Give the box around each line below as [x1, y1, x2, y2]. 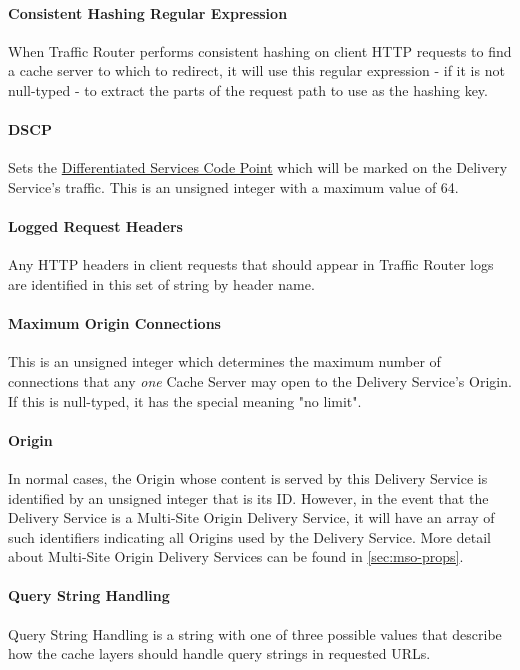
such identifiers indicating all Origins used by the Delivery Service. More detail [8, 526, 491, 547]
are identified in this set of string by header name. [8, 273, 315, 294]
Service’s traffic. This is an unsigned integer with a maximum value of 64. [8, 176, 459, 197]
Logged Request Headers [8, 216, 183, 237]
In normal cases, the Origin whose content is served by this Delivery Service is [8, 467, 488, 488]
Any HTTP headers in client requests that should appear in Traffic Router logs [8, 254, 494, 275]
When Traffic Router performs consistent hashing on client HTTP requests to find [8, 40, 512, 61]
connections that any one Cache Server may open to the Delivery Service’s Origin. [8, 370, 512, 391]
